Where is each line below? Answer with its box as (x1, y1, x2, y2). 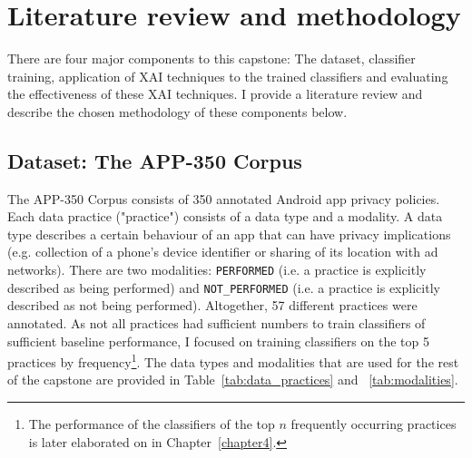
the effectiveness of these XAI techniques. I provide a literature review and (7, 84, 423, 103)
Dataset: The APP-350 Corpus (7, 146, 302, 174)
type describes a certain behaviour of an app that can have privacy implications (7, 224, 451, 243)
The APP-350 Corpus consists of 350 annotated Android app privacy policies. (7, 189, 440, 208)
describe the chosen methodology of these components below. (7, 102, 348, 121)
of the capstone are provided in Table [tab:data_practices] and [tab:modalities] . (7, 370, 458, 389)
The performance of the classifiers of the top (28, 414, 275, 434)
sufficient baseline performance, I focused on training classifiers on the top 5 (7, 331, 429, 350)
